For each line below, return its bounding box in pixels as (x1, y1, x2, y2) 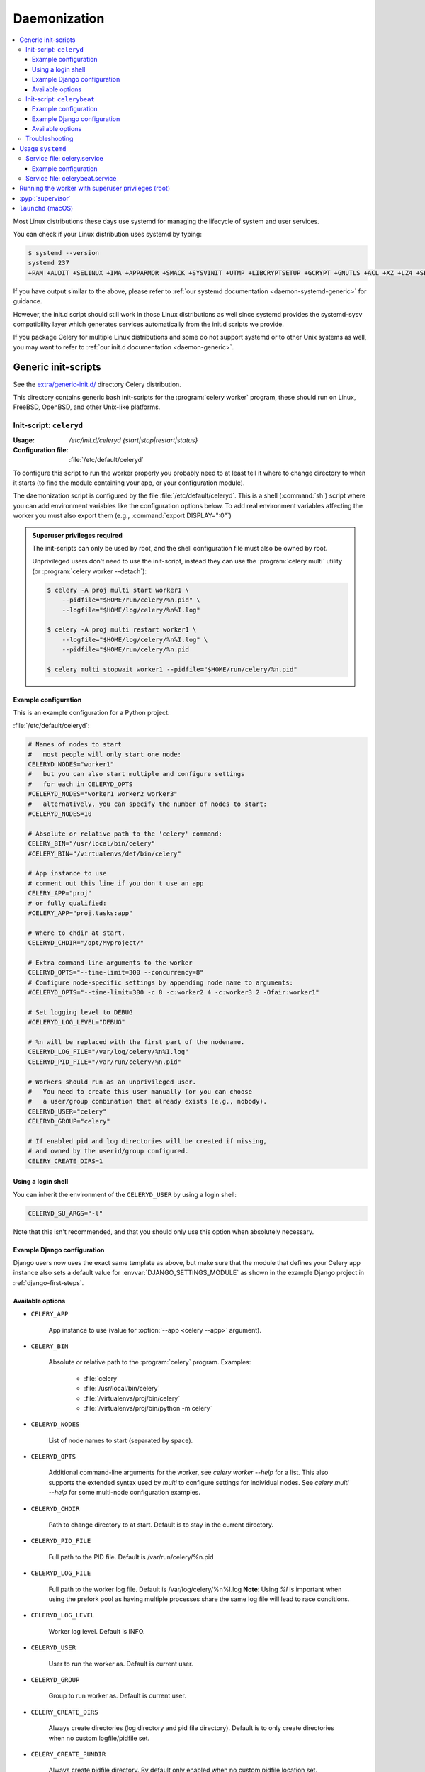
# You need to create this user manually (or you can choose (28, 1087, 253, 1095)
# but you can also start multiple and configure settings (28, 770, 245, 778)
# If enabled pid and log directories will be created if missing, (28, 1137, 268, 1145)
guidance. (13, 297, 42, 305)
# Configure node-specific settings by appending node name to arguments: (28, 978, 294, 987)
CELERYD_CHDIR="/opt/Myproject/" (28, 939, 144, 947)
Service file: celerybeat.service (25, 174, 117, 183)
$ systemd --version (28, 249, 99, 257)
